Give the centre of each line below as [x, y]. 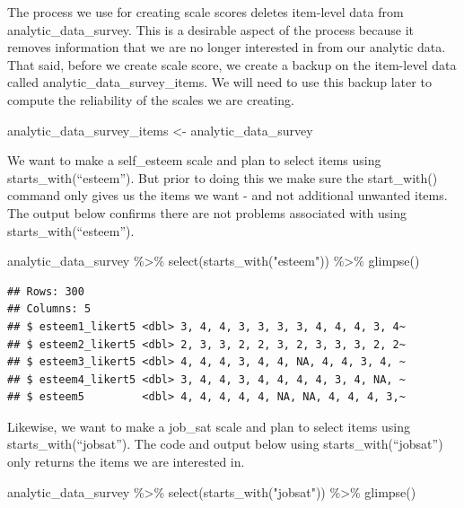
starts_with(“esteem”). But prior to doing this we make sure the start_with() [223, 177]
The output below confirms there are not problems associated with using [207, 212]
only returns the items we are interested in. [126, 462]
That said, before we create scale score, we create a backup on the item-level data [232, 64]
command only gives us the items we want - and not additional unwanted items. [228, 195]
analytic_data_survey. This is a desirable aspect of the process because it [210, 29]
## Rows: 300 [46, 291]
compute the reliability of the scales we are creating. [151, 99]
